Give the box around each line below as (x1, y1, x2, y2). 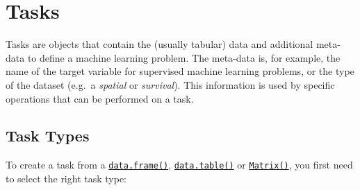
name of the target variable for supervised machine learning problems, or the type (6, 64, 354, 78)
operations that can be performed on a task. (6, 91, 194, 105)
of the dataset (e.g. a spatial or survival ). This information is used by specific (6, 77, 335, 92)
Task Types (6, 125, 90, 146)
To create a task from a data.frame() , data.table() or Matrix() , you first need (6, 157, 353, 172)
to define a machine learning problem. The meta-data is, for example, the (27, 50, 341, 64)
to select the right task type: (6, 171, 127, 185)
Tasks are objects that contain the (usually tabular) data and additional (6, 37, 313, 51)
